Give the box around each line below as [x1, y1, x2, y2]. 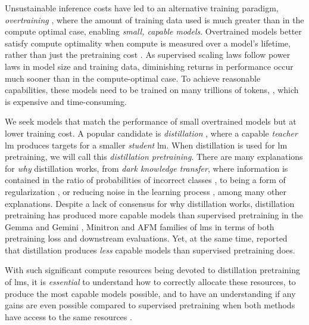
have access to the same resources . [5, 310, 132, 323]
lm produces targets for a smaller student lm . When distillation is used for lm [5, 138, 288, 151]
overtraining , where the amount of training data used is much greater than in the [5, 13, 304, 26]
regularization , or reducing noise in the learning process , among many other [5, 185, 287, 197]
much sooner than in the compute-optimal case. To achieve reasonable [5, 72, 261, 84]
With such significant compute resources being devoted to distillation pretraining [5, 264, 301, 276]
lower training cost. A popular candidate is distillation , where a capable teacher [5, 126, 298, 139]
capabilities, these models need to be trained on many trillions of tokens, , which [5, 83, 299, 96]
